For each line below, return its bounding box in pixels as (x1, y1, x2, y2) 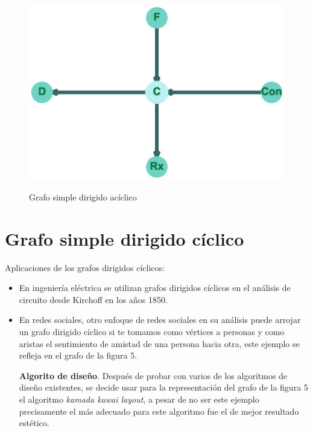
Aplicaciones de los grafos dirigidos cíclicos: (5, 261, 165, 273)
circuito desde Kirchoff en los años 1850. (19, 293, 168, 305)
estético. (19, 417, 49, 429)
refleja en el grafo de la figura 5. (19, 349, 138, 362)
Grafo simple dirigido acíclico (29, 190, 137, 203)
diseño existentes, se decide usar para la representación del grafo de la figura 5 (19, 381, 308, 394)
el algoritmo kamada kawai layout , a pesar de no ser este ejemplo (19, 392, 259, 405)
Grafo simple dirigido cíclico (5, 226, 244, 251)
